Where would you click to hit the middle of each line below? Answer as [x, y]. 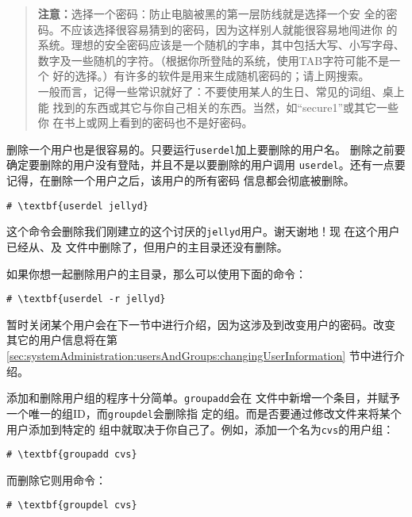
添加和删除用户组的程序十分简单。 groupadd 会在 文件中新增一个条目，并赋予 [203, 398]
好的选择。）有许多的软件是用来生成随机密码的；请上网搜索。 [211, 76]
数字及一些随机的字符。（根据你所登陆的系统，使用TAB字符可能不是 [214, 60]
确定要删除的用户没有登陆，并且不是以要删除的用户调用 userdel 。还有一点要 [206, 165]
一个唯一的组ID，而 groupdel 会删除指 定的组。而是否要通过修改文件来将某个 [204, 413]
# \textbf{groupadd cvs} [72, 455]
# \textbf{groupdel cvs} [72, 506]
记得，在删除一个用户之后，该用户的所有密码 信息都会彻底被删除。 [181, 180]
